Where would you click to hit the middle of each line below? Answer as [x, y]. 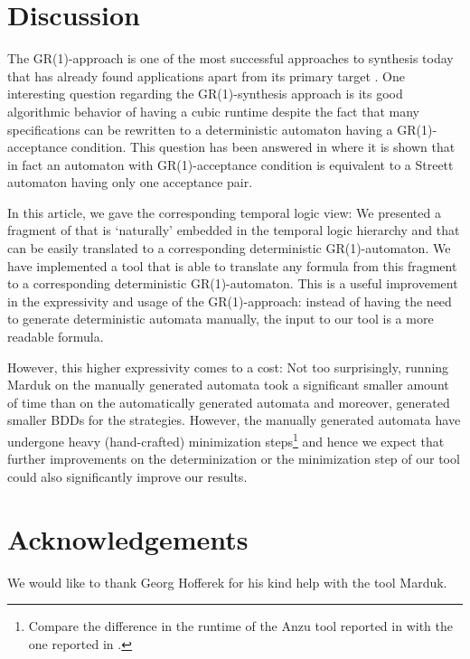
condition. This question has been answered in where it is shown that [263, 147]
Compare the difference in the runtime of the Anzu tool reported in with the [240, 626]
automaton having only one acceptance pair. [130, 182]
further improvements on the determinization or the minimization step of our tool [234, 459]
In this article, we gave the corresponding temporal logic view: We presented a [224, 212]
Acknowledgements [128, 538]
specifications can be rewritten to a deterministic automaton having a [200, 129]
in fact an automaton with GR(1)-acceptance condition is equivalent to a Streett [230, 164]
